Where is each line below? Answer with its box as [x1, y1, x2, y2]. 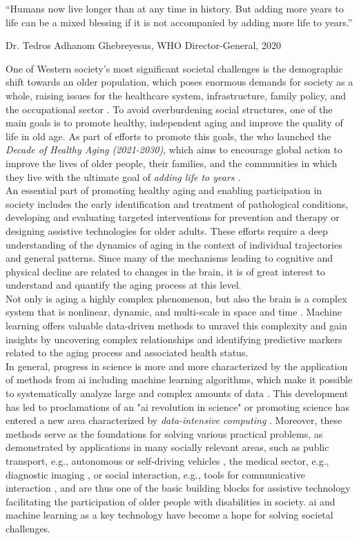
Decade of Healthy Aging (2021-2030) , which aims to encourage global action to [6, 142, 342, 157]
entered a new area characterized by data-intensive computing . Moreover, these [6, 413, 342, 427]
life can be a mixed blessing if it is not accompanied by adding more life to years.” [6, 15, 353, 29]
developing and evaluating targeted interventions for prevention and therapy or [6, 210, 340, 224]
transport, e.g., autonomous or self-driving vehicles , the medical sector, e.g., [6, 454, 329, 467]
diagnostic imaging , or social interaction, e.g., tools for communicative [6, 467, 305, 481]
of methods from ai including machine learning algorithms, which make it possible [6, 372, 353, 387]
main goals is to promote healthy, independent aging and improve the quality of [6, 115, 343, 130]
